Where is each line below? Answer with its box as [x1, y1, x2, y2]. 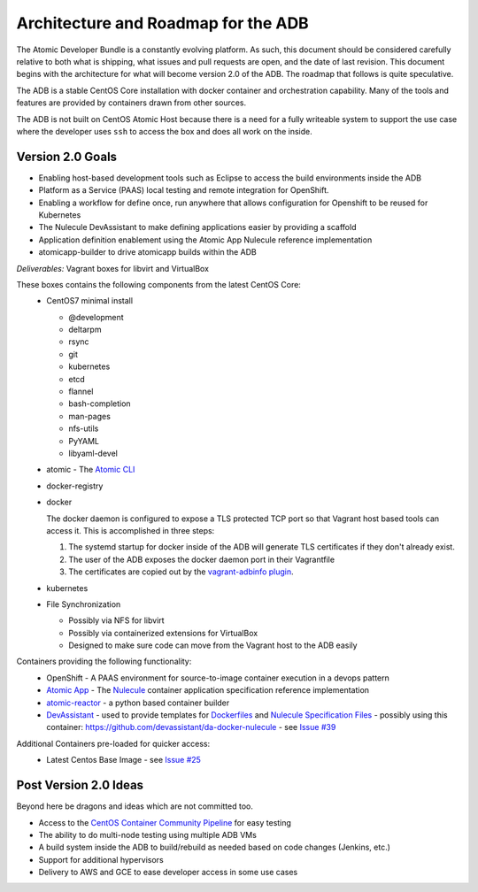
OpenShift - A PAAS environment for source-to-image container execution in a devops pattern [46, 673, 389, 683]
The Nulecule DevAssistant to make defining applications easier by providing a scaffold [38, 222, 357, 233]
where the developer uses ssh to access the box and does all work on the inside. [16, 126, 313, 136]
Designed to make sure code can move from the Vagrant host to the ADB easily [68, 640, 358, 650]
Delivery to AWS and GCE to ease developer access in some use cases [38, 867, 298, 878]
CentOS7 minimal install [46, 296, 133, 306]
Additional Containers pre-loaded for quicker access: [16, 738, 211, 749]
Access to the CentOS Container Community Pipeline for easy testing [38, 817, 292, 827]
